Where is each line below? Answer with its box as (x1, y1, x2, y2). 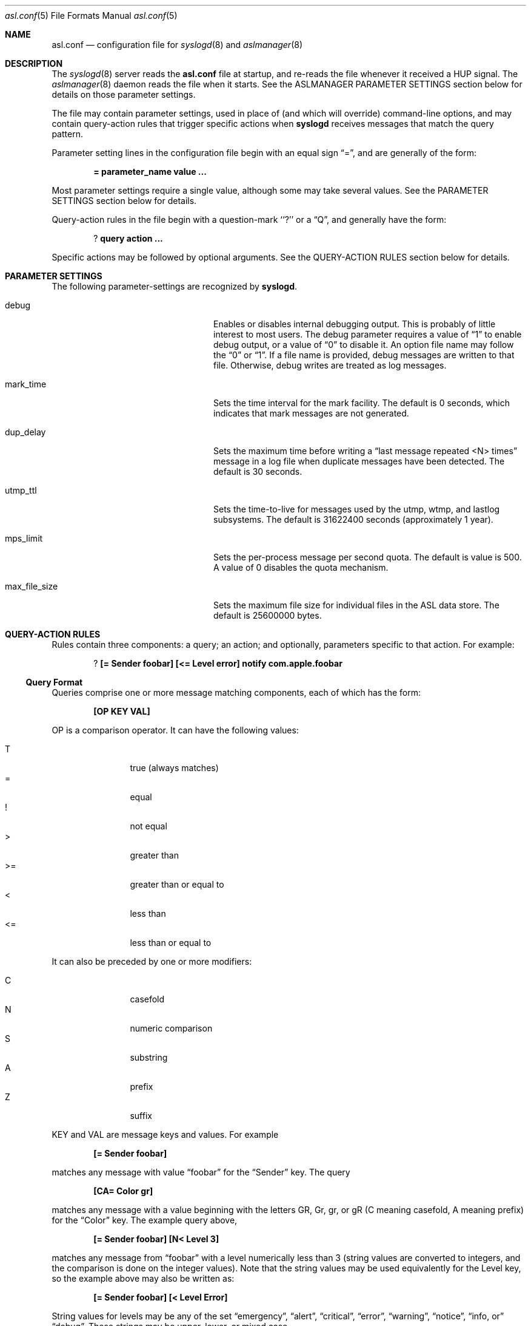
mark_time (5, 379, 47, 389)
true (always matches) (130, 763, 219, 773)
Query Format (25, 677, 83, 687)
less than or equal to (130, 937, 212, 948)
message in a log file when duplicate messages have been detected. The (213, 456, 505, 466)
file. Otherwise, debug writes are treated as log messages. (213, 360, 447, 370)
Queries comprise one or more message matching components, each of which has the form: (52, 687, 421, 698)
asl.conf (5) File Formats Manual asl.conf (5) (5, 10, 178, 21)
